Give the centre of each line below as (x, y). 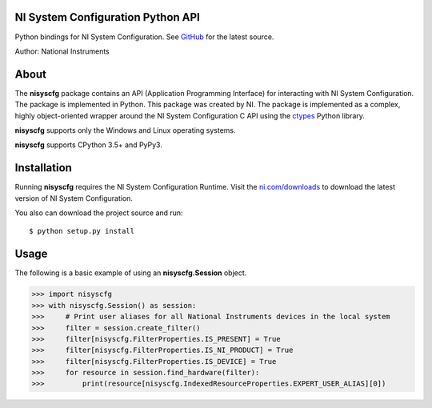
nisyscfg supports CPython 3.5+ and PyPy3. (89, 145)
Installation (43, 168)
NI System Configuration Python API (107, 17)
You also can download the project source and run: (99, 213)
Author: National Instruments (62, 51)
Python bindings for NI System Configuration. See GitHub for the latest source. (144, 37)
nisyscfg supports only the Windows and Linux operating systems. (125, 130)
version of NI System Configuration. (74, 198)
